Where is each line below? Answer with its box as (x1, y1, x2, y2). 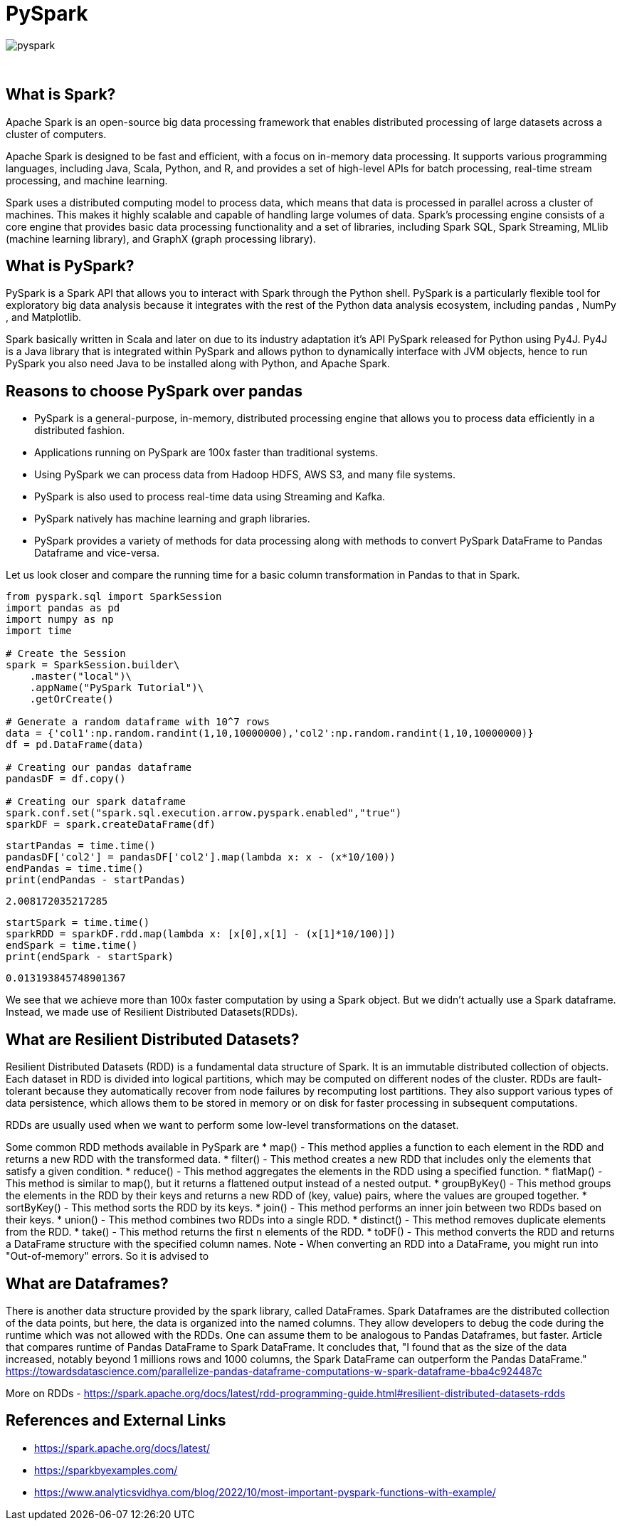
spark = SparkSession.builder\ (6, 659, 180, 671)
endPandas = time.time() (6, 863, 144, 875)
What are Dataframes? (6, 1274, 169, 1293)
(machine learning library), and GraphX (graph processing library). (6, 232, 316, 245)
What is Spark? (6, 85, 116, 104)
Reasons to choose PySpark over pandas (6, 381, 302, 400)
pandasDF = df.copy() (6, 773, 126, 785)
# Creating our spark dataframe (6, 796, 186, 808)
